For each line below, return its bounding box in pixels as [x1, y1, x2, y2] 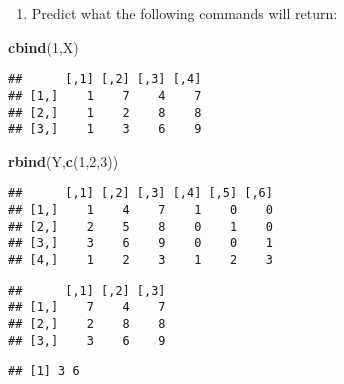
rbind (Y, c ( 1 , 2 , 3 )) [8, 150, 119, 171]
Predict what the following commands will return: [31, 3, 338, 23]
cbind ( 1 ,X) [8, 36, 79, 57]
